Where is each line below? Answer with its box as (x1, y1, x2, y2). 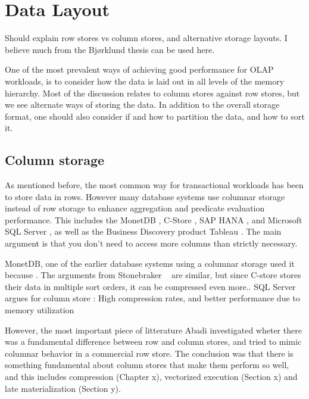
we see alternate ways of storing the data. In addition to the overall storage (5, 98, 280, 111)
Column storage (5, 151, 105, 169)
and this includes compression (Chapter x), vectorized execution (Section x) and (5, 370, 298, 382)
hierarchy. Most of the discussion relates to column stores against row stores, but (5, 86, 300, 99)
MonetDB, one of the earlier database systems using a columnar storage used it (5, 257, 295, 269)
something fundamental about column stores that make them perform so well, (5, 359, 289, 371)
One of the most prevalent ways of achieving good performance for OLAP (5, 63, 274, 76)
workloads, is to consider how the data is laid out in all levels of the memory (5, 74, 285, 87)
